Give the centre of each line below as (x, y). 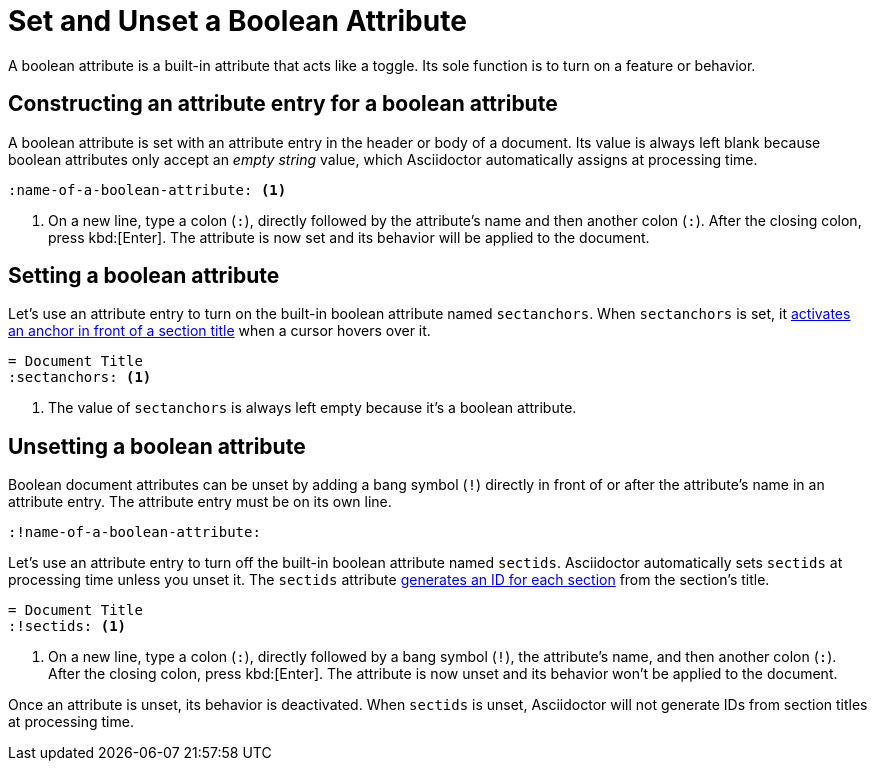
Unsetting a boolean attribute (157, 446)
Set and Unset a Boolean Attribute (237, 21)
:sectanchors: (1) (80, 377)
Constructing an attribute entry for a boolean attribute (283, 104)
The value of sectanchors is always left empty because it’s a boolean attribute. (312, 408)
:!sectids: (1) (67, 626)
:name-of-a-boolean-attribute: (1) (147, 189)
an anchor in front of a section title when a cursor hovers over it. (219, 331)
